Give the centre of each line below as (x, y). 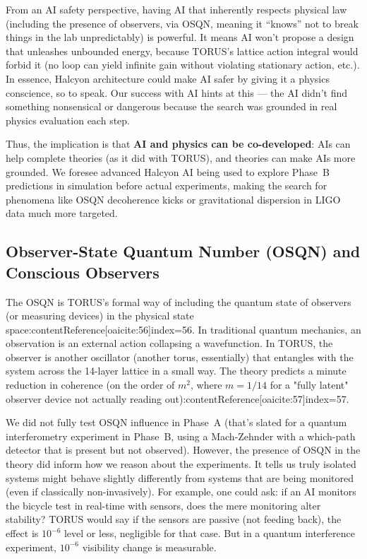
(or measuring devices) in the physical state (100, 316)
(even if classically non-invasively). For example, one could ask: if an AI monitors (181, 492)
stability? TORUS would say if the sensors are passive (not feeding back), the (174, 519)
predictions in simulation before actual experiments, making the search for (167, 186)
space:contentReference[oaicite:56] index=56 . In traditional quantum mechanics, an (183, 329)
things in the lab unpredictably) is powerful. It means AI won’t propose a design (180, 37)
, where (206, 385)
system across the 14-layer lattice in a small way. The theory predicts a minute (176, 371)
